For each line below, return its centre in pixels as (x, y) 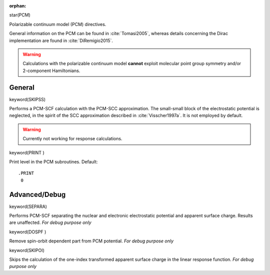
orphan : (18, 6)
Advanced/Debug (37, 195)
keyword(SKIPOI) (27, 250)
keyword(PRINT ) (27, 152)
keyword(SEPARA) (28, 206)
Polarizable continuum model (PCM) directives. (58, 24)
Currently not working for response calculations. (72, 139)
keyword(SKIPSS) (27, 99)
